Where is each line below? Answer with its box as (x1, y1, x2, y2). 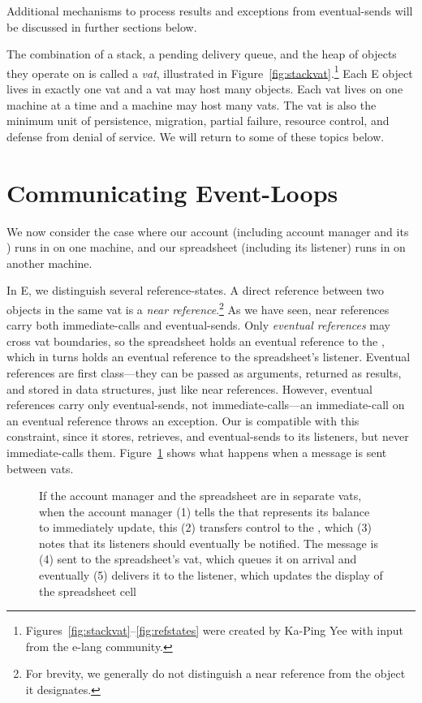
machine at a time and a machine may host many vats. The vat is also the (6, 96, 377, 113)
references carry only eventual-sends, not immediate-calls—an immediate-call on (6, 396, 405, 413)
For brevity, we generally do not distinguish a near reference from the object (25, 665, 406, 682)
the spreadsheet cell (39, 582, 136, 599)
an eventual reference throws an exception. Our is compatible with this (6, 412, 360, 429)
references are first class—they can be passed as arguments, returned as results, (6, 364, 402, 381)
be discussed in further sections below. (6, 18, 197, 35)
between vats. (6, 459, 74, 477)
